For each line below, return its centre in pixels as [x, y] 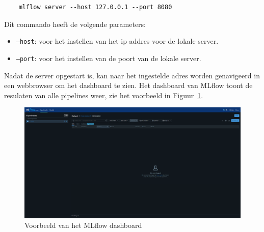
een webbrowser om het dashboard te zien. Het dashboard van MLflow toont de [128, 85]
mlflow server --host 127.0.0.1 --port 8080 [95, 7]
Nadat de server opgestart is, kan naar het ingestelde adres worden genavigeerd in [132, 75]
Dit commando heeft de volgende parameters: [75, 24]
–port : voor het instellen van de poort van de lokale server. [109, 58]
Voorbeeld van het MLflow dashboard [83, 225]
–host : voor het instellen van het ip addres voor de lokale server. [117, 41]
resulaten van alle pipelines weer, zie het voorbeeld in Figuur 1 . [104, 95]
